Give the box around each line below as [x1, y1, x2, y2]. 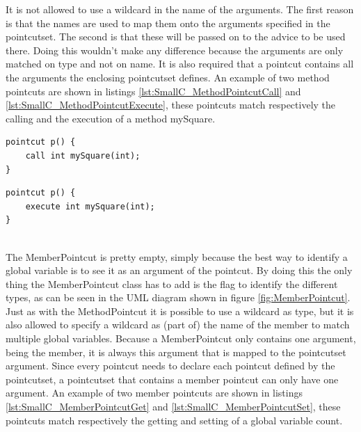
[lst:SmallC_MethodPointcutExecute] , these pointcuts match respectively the [6, 97, 336, 112]
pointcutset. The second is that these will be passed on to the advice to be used [6, 29, 346, 44]
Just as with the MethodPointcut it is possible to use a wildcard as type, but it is [6, 303, 354, 318]
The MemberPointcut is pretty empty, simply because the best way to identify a [6, 249, 348, 264]
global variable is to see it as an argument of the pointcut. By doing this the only [6, 263, 353, 278]
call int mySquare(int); [25, 150, 141, 161]
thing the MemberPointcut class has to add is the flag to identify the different [6, 276, 338, 291]
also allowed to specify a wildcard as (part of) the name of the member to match [6, 317, 350, 332]
